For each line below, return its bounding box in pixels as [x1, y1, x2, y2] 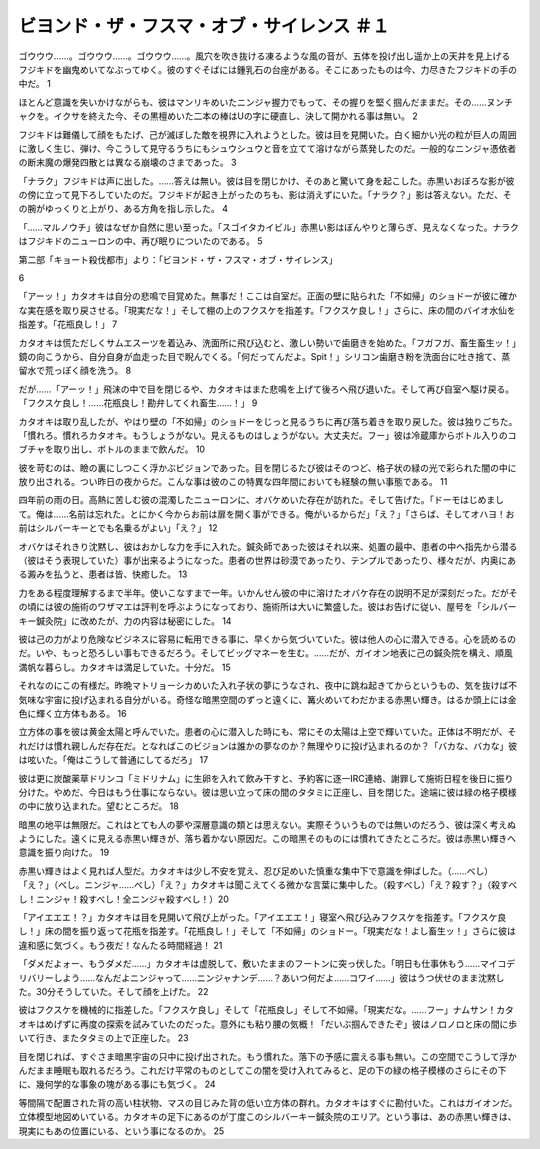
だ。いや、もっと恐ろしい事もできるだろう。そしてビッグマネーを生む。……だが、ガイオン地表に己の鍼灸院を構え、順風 [18, 647, 514, 659]
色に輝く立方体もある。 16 [18, 707, 127, 719]
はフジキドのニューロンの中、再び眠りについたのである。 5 [18, 235, 264, 247]
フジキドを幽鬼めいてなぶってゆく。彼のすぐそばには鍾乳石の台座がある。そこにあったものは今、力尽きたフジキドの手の [18, 63, 517, 75]
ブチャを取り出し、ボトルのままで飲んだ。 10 [18, 443, 205, 455]
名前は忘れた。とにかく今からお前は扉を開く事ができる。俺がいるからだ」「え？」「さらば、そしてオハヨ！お [68, 508, 515, 520]
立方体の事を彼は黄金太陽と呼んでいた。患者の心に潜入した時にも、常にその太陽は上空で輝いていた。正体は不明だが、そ [18, 726, 517, 738]
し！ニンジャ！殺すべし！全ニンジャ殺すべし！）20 [18, 893, 230, 905]
